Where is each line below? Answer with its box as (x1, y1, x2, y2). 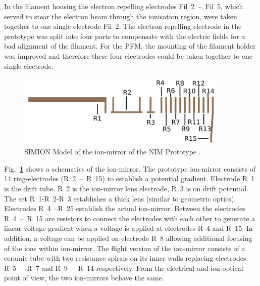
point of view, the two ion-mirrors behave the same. (4, 272, 164, 283)
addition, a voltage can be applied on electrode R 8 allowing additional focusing (4, 233, 252, 243)
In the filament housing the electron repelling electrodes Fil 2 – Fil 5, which (4, 1, 243, 11)
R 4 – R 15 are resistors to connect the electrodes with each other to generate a (4, 213, 255, 223)
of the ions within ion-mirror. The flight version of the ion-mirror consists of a (4, 242, 245, 253)
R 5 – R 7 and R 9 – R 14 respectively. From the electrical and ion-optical (4, 262, 243, 273)
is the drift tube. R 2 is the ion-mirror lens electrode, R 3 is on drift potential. (4, 183, 248, 194)
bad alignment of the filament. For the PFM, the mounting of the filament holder (4, 40, 256, 51)
